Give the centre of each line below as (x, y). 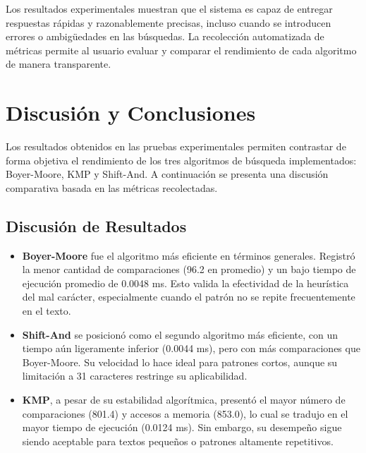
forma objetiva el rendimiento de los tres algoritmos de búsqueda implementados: (181, 160)
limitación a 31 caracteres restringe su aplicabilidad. (135, 376)
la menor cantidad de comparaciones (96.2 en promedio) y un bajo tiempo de (189, 269)
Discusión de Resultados (96, 225)
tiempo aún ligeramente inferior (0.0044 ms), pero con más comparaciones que (191, 348)
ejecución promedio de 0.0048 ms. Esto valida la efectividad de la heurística (185, 283)
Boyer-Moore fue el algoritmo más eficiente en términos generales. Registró (189, 255)
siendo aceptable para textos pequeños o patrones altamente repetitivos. (178, 441)
